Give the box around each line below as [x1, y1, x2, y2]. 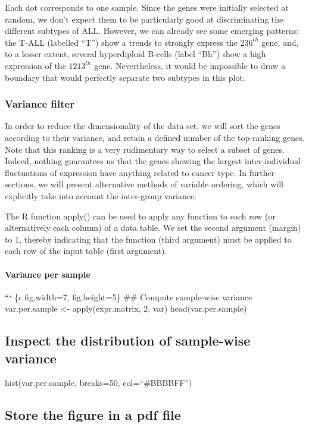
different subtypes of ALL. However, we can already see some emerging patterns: [5, 24, 299, 37]
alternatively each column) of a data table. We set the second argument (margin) [5, 221, 301, 234]
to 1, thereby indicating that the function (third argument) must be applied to [5, 233, 292, 245]
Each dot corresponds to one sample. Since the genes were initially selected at [5, 1, 289, 13]
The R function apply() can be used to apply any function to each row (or [5, 209, 276, 222]
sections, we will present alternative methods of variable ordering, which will [5, 178, 283, 190]
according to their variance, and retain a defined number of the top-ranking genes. [5, 131, 305, 143]
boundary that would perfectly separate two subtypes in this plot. [5, 71, 245, 83]
